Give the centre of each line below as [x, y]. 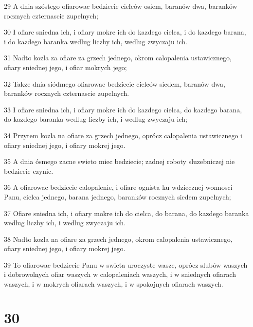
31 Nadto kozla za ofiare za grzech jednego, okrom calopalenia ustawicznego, [118, 58]
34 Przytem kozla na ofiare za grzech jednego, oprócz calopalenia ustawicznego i [123, 135]
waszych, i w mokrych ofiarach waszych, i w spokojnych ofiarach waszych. [114, 284]
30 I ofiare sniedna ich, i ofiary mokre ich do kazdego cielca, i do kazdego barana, [125, 32]
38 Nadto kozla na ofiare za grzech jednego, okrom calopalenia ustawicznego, [118, 239]
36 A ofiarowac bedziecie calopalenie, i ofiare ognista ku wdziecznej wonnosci [118, 187]
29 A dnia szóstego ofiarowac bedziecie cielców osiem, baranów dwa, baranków [121, 6]
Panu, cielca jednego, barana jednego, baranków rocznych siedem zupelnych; [117, 196]
